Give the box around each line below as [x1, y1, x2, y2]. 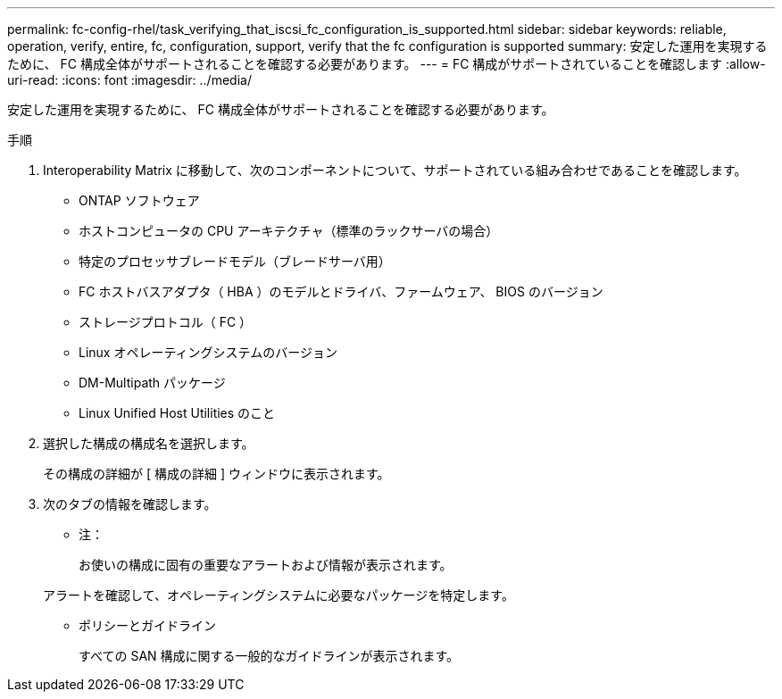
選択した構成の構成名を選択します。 [43, 436, 254, 451]
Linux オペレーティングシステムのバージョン [79, 345, 337, 360]
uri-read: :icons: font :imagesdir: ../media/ [7, 72, 252, 87]
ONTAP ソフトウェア [79, 193, 200, 208]
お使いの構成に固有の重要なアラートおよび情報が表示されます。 [79, 557, 453, 572]
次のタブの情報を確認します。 [43, 496, 217, 512]
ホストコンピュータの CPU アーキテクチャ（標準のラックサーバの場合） [79, 223, 499, 238]
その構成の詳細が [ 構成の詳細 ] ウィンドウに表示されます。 [43, 466, 390, 481]
